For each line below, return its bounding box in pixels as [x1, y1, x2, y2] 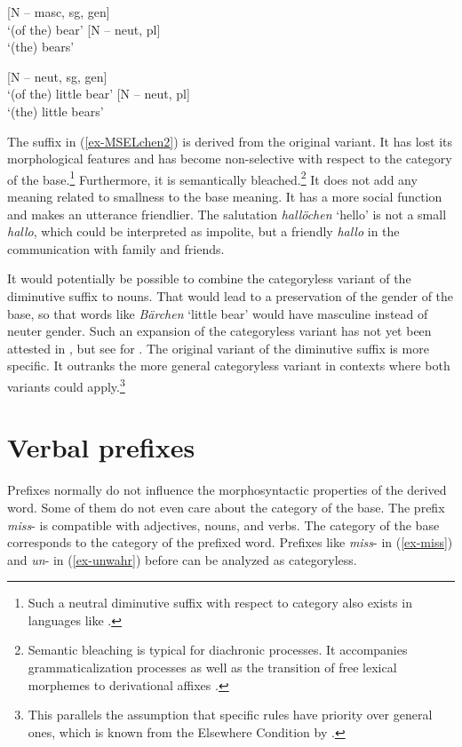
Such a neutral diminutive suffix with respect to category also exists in [28, 593, 412, 612]
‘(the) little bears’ [7, 101, 104, 120]
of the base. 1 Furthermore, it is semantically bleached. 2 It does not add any [7, 167, 418, 188]
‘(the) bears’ [7, 37, 75, 56]
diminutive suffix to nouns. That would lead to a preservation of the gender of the [7, 286, 454, 305]
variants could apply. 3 [7, 374, 125, 395]
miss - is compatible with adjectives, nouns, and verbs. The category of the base [7, 515, 440, 534]
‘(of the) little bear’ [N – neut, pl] [7, 84, 190, 103]
